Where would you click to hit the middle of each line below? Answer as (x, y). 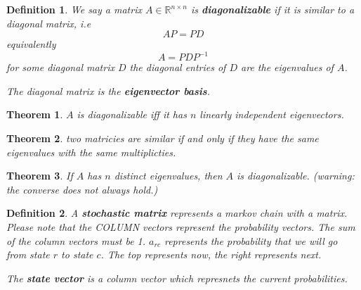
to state (77, 254)
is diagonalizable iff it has (132, 114)
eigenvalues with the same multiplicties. (91, 152)
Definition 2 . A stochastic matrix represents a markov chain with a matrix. (177, 213)
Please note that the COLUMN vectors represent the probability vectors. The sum (181, 227)
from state (28, 254)
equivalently (31, 44)
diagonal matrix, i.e (49, 23)
